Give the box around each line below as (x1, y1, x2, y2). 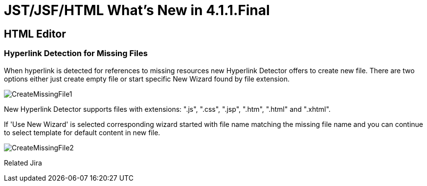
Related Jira (4, 158, 42, 167)
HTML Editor (4, 27, 66, 40)
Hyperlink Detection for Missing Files (4, 48, 148, 59)
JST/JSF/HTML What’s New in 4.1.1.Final (4, 2, 270, 19)
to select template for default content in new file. (4, 128, 160, 137)
